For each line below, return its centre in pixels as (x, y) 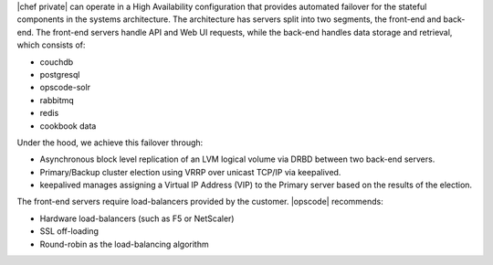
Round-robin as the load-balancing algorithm (124, 244)
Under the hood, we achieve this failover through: (110, 143)
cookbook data (68, 126)
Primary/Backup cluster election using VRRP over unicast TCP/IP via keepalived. (190, 172)
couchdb (57, 62)
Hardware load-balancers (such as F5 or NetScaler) (137, 218)
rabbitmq (57, 100)
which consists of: (51, 45)
